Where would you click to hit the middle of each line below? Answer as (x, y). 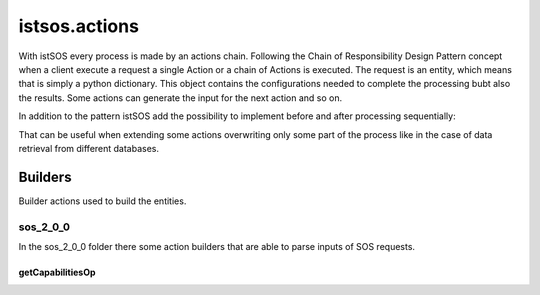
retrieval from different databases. (89, 148)
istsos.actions (79, 26)
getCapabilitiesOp (57, 272)
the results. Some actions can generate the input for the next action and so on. (180, 97)
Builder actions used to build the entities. (102, 201)
